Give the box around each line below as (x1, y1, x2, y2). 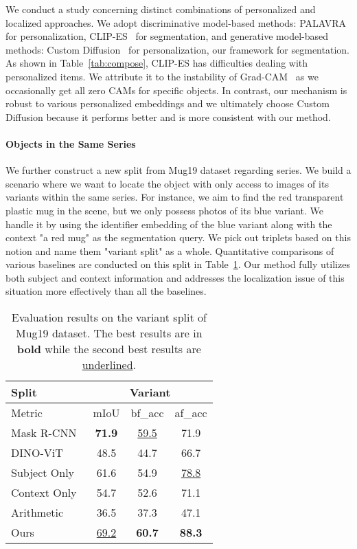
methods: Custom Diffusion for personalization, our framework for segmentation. (5, 42, 349, 56)
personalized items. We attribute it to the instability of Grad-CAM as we (5, 69, 319, 83)
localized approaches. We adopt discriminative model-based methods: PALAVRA (5, 15, 347, 30)
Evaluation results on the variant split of (11, 309, 207, 326)
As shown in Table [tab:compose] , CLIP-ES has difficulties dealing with (5, 56, 308, 70)
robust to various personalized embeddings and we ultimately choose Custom (5, 96, 330, 111)
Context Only (11, 484, 77, 501)
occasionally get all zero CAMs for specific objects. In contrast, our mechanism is (5, 82, 347, 97)
